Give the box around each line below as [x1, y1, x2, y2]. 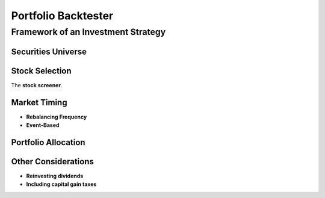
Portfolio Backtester [11, 9, 114, 22]
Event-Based [26, 122, 60, 129]
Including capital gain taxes [26, 181, 97, 188]
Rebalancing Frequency [26, 113, 87, 120]
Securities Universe [11, 46, 87, 57]
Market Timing [11, 97, 67, 108]
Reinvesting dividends [26, 172, 84, 179]
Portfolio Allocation [11, 137, 85, 147]
